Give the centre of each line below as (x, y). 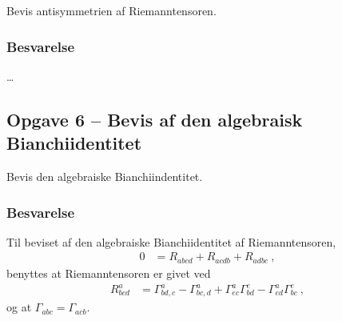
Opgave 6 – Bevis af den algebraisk (155, 119)
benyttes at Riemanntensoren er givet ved (109, 273)
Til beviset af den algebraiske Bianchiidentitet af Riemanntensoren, (171, 241)
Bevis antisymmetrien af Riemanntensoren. (111, 10)
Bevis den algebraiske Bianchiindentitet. (105, 176)
